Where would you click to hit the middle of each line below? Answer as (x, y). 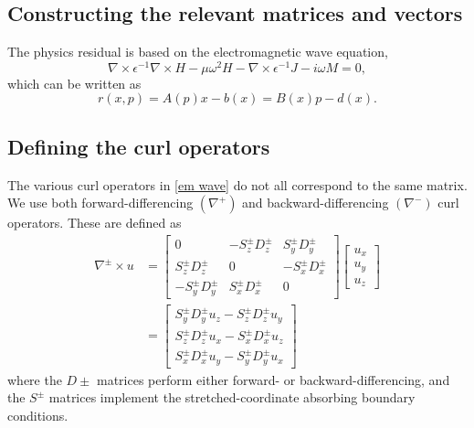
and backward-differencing (316, 203)
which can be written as (74, 83)
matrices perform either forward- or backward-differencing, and (273, 379)
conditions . (38, 416)
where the (35, 379)
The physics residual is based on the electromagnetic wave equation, (198, 52)
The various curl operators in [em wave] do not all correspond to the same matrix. (237, 184)
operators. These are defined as (95, 223)
